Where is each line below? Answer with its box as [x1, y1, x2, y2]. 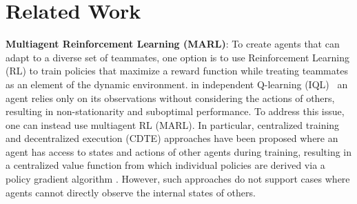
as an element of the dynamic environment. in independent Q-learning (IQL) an [6, 76, 348, 91]
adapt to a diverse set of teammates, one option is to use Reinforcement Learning [6, 50, 349, 64]
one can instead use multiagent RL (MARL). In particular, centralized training [6, 117, 340, 132]
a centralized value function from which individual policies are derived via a [6, 158, 325, 172]
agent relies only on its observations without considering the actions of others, [6, 90, 335, 105]
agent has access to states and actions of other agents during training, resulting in [6, 144, 352, 159]
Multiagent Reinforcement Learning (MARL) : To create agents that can [6, 37, 340, 51]
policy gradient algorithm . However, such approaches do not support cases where [6, 172, 350, 186]
